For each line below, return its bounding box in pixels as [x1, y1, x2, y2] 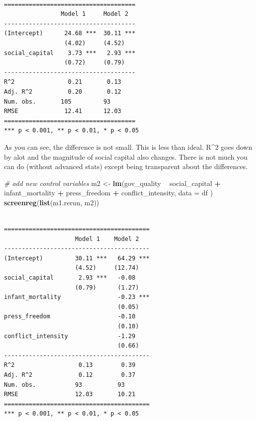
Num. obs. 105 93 [4, 98, 111, 105]
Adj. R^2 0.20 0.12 [4, 88, 122, 95]
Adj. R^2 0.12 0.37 [4, 371, 135, 378]
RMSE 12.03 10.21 [4, 391, 135, 398]
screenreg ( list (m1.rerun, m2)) [4, 197, 99, 207]
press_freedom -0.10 [4, 313, 135, 320]
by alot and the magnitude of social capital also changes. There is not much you [4, 151, 248, 162]
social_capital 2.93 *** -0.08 [4, 274, 135, 282]
